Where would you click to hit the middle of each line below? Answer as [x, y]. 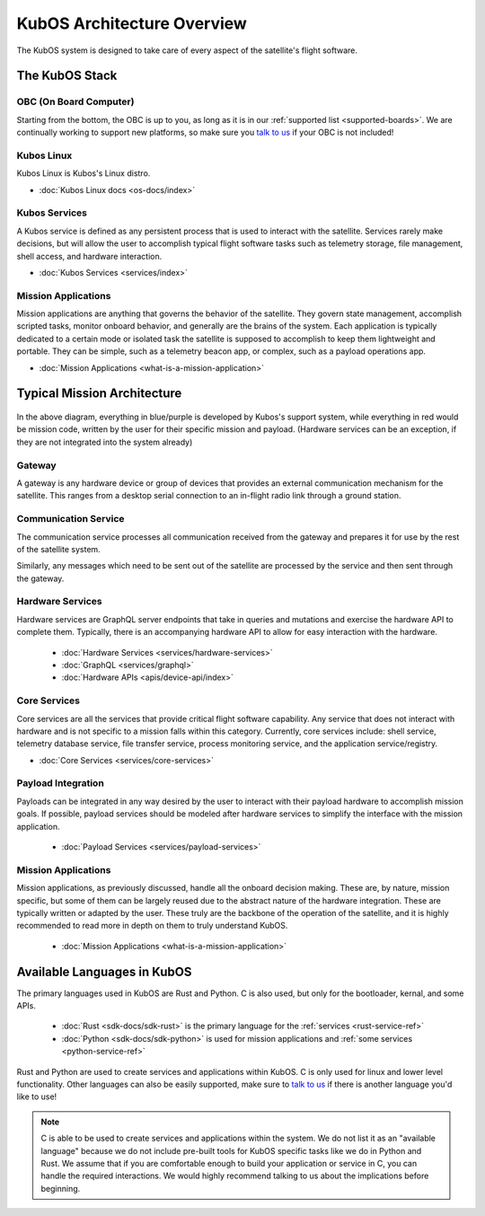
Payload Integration [61, 783]
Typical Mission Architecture [99, 394]
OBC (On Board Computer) [75, 101]
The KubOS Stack [67, 76]
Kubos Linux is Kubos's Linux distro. [84, 173]
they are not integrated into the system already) [105, 442]
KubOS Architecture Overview [132, 23]
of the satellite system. [58, 549]
